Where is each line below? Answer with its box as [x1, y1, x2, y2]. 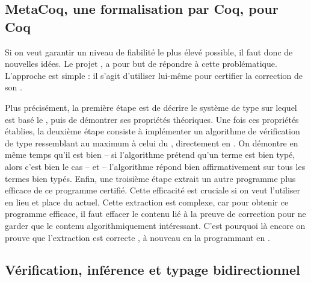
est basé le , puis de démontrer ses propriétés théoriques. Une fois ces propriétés [5, 113, 299, 125]
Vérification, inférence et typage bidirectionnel [5, 260, 300, 279]
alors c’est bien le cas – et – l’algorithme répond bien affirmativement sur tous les [5, 160, 306, 172]
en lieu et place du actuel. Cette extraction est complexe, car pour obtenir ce [5, 195, 289, 208]
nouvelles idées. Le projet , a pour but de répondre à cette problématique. [5, 57, 277, 70]
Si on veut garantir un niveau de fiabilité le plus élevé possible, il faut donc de [5, 45, 293, 58]
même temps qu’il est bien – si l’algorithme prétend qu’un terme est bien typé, [5, 148, 295, 161]
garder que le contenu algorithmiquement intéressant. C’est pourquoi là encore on [5, 219, 306, 231]
